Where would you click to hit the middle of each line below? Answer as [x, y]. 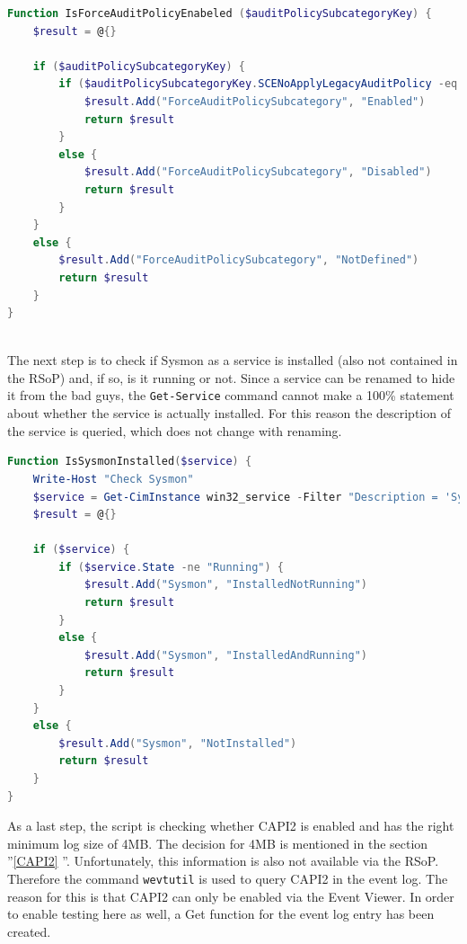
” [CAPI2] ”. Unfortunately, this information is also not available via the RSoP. [223, 861]
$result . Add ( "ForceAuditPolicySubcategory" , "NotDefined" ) [239, 260]
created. [29, 931]
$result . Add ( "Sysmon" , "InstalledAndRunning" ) [225, 655]
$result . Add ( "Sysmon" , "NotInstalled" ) [178, 743]
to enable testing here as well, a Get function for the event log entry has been [221, 914]
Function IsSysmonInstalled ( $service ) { [130, 462]
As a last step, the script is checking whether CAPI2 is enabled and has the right [231, 826]
